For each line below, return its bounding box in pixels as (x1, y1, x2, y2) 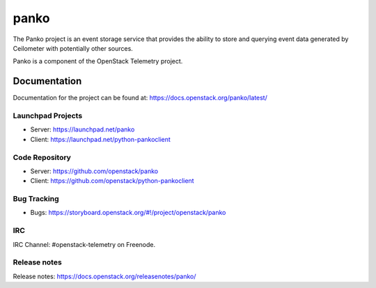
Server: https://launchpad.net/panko (30, 125, 135, 134)
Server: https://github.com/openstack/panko (30, 167, 159, 175)
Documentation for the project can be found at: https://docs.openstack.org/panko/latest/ (13, 94, 267, 102)
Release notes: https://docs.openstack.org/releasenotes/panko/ (13, 272, 196, 280)
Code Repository (13, 152, 71, 162)
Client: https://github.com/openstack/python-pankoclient (30, 177, 194, 185)
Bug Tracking (13, 194, 59, 204)
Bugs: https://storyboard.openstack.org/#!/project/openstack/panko (30, 209, 226, 217)
